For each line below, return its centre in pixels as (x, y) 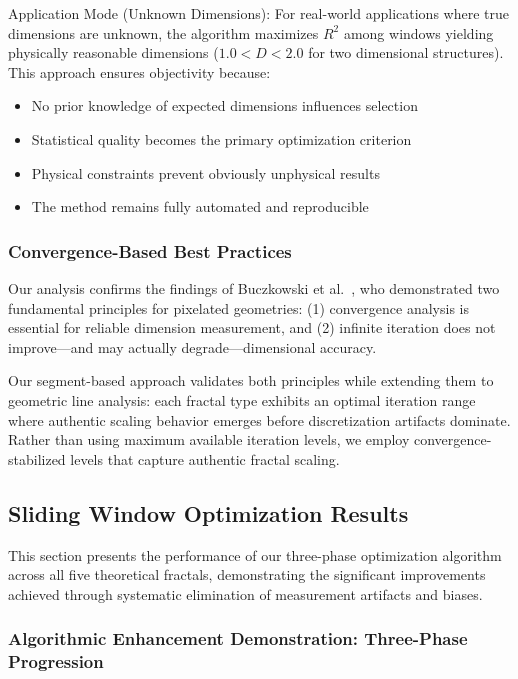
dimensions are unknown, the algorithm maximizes (163, 32)
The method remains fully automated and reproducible (200, 206)
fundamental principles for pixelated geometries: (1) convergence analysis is (238, 307)
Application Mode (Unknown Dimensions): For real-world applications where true (258, 13)
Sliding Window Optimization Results (208, 512)
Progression (56, 661)
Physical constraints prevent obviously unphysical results (205, 172)
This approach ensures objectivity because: (139, 71)
